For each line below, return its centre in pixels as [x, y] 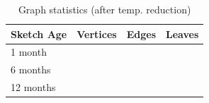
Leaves [182, 34]
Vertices [97, 34]
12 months [33, 87]
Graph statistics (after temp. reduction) [104, 9]
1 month [29, 52]
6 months [31, 69]
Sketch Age [39, 34]
